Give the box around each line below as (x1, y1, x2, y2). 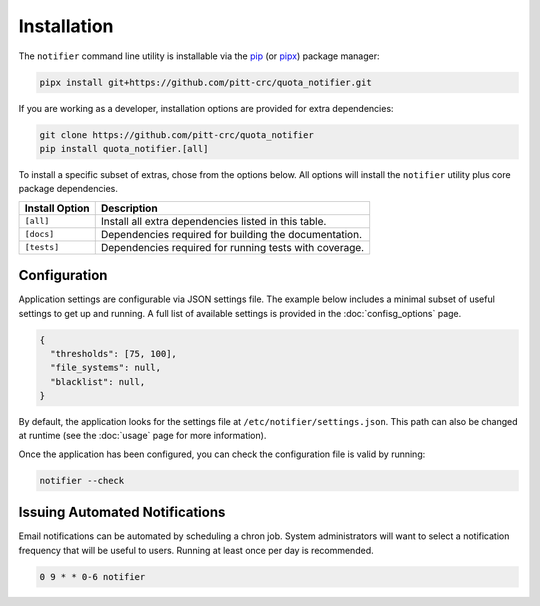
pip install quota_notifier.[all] (39, 143, 209, 154)
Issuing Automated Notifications (18, 504, 226, 521)
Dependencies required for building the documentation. (100, 227, 362, 241)
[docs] (24, 229, 55, 240)
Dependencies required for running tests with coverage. (100, 240, 365, 254)
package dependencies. (18, 183, 119, 195)
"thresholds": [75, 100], (50, 348, 177, 359)
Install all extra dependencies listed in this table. (100, 214, 327, 228)
